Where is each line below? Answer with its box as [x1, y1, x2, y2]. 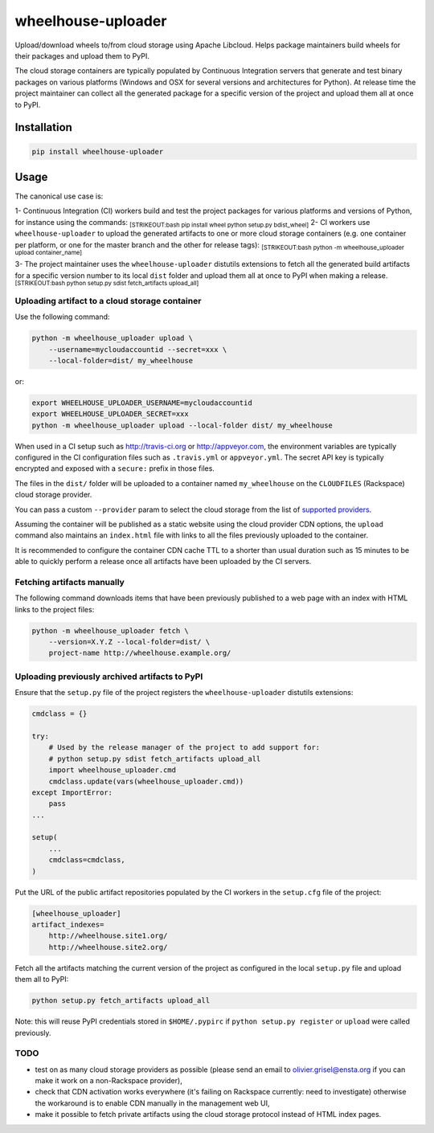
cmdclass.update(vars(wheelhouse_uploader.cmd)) [48, 776, 244, 786]
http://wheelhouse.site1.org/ [48, 931, 168, 940]
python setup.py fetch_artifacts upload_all [31, 996, 211, 1005]
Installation [14, 121, 72, 134]
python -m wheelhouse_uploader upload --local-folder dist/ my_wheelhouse [31, 420, 334, 430]
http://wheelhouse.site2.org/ [48, 943, 168, 951]
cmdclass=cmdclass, [48, 856, 126, 865]
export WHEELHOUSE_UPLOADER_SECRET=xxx [31, 410, 189, 419]
